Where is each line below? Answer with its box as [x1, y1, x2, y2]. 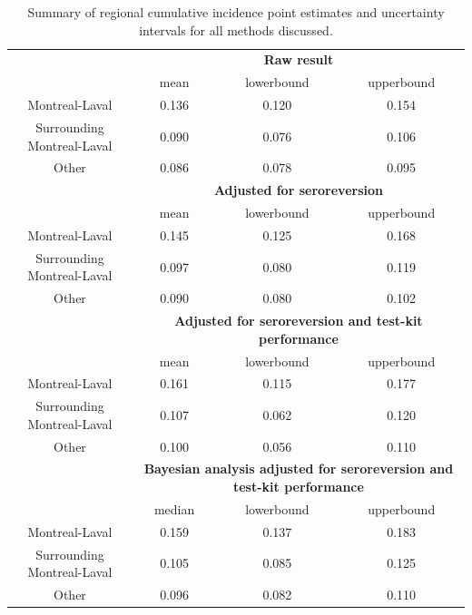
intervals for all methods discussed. [139, 20, 333, 39]
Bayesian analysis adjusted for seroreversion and [143, 459, 454, 478]
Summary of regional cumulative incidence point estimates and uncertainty [27, 3, 445, 21]
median [153, 499, 195, 518]
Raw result [263, 50, 334, 69]
